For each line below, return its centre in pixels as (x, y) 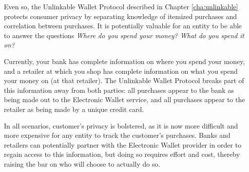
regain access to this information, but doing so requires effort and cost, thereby (122, 154)
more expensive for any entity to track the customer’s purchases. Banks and (117, 135)
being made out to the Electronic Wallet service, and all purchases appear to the (124, 99)
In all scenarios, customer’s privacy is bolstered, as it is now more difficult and (121, 125)
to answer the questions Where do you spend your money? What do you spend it (124, 35)
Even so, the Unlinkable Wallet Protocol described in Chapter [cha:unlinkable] (121, 6)
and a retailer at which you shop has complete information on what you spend (121, 71)
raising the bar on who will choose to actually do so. (82, 163)
